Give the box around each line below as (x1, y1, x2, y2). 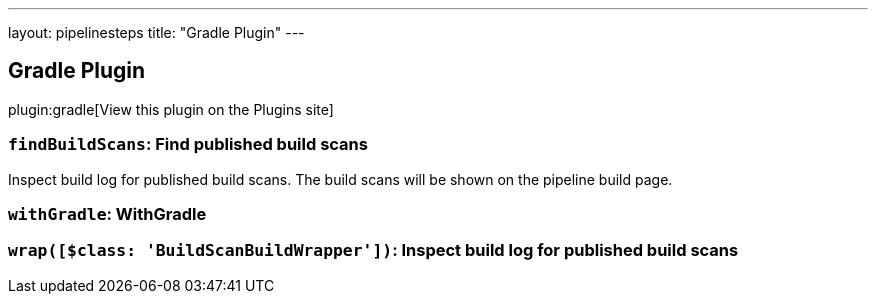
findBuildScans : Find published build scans (8, 134, 368, 155)
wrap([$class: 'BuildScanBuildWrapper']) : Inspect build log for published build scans (8, 240, 739, 261)
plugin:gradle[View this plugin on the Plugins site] (8, 100, 334, 118)
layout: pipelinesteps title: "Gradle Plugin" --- (8, 24, 305, 41)
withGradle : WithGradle (8, 203, 207, 224)
